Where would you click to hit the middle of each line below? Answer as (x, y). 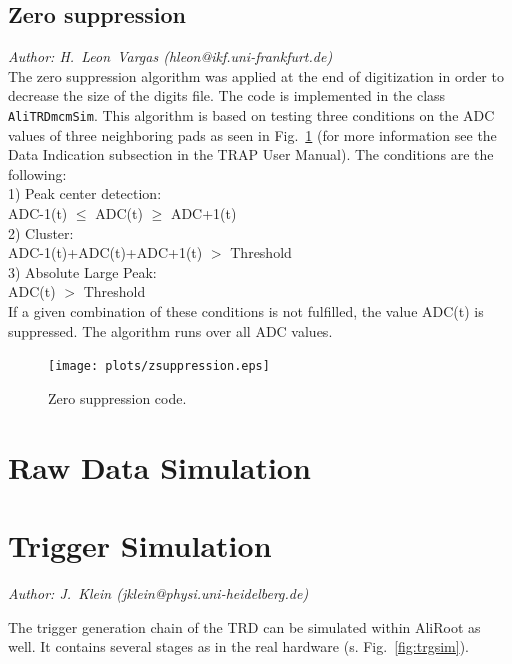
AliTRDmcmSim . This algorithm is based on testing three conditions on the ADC (251, 114)
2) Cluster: (41, 232)
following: (37, 173)
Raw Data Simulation (159, 466)
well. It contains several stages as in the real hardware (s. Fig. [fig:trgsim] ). (238, 646)
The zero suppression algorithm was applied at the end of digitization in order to (256, 75)
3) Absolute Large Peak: (82, 271)
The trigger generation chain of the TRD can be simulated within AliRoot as (244, 626)
